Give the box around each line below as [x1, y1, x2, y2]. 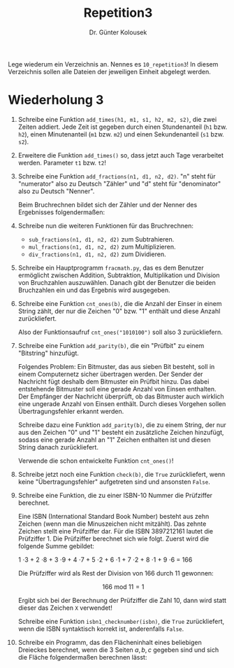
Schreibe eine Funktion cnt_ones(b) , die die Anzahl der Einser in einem [17, 299, 222, 307]
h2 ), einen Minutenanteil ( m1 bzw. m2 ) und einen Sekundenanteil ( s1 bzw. [17, 130, 224, 138]
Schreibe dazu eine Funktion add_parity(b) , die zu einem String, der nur [17, 420, 226, 429]
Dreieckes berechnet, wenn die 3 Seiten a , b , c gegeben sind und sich [17, 646, 219, 654]
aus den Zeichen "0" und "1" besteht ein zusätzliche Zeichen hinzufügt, [17, 428, 224, 436]
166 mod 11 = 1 [101, 583, 145, 591]
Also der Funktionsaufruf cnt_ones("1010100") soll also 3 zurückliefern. [17, 328, 223, 336]
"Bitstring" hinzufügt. [17, 349, 80, 357]
